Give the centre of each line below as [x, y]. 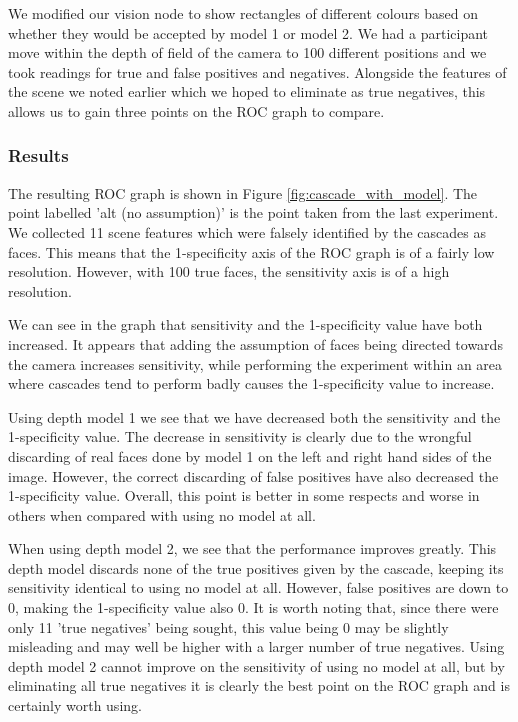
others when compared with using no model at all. [162, 514]
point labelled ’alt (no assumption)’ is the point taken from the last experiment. [253, 212]
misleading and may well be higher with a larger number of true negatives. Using [256, 646]
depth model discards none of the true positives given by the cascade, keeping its [256, 567]
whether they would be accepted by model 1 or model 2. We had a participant [248, 32]
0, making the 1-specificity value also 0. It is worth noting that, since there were [253, 607]
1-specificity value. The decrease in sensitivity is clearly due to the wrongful [240, 436]
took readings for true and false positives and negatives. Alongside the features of [257, 71]
